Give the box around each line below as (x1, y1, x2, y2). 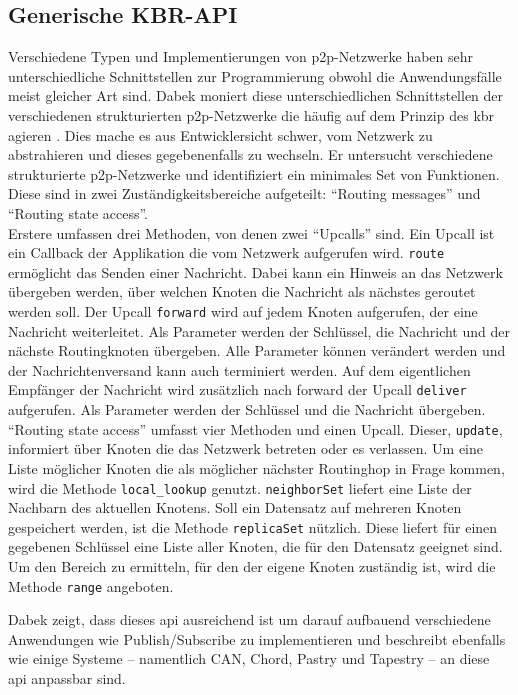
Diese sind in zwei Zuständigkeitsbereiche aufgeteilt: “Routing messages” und (8, 183, 481, 204)
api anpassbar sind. (8, 668, 126, 689)
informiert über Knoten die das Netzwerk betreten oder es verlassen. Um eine (8, 438, 483, 459)
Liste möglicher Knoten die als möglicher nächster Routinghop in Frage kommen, (8, 457, 505, 478)
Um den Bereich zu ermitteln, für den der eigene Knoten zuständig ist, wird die (8, 556, 496, 577)
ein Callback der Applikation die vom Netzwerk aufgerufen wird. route (8, 242, 445, 263)
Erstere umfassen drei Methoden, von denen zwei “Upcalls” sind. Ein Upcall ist (8, 222, 495, 243)
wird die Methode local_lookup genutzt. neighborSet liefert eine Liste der (8, 477, 472, 498)
